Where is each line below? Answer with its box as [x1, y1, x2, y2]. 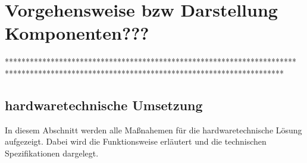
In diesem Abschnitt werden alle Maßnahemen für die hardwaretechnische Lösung [5, 123, 302, 136]
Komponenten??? [5, 21, 149, 45]
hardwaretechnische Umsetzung [5, 95, 203, 114]
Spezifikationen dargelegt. [5, 146, 99, 159]
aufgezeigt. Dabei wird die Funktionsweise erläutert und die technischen [5, 135, 267, 148]
